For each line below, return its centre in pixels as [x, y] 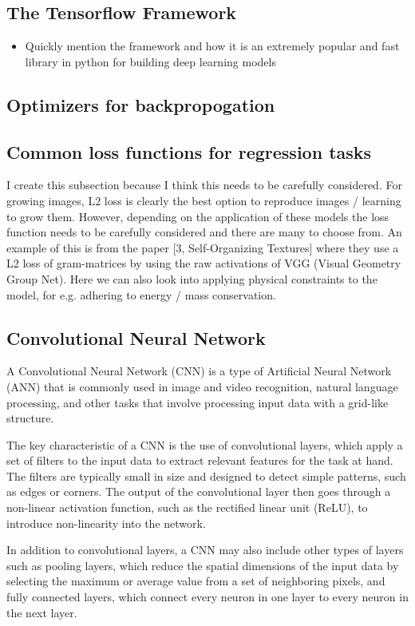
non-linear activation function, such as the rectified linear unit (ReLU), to [187, 507]
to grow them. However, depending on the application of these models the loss [198, 216]
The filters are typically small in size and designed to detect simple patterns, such [206, 475]
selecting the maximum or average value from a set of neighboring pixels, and [196, 581]
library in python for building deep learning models [150, 61]
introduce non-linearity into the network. [106, 523]
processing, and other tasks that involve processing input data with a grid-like [198, 402]
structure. [30, 418]
